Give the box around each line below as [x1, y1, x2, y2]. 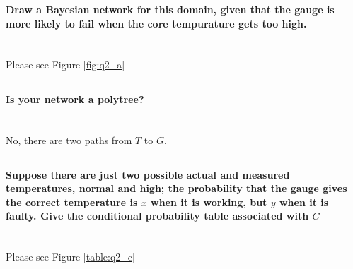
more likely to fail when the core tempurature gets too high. [6, 16, 307, 30]
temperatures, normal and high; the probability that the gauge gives [6, 181, 347, 196]
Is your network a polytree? [6, 91, 144, 106]
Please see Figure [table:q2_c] [6, 249, 135, 264]
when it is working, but [151, 194, 267, 209]
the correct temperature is [6, 194, 138, 209]
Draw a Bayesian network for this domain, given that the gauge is [6, 2, 335, 17]
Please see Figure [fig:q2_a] [6, 56, 125, 71]
